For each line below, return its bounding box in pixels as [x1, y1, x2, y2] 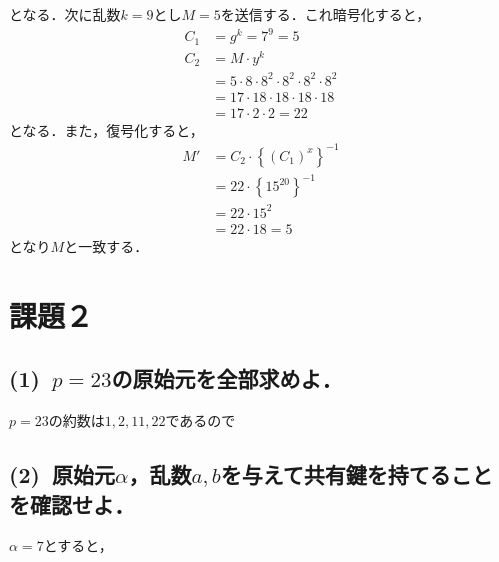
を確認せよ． [9, 488, 135, 519]
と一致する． [64, 235, 149, 256]
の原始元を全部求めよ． [111, 363, 343, 394]
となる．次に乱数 [9, 4, 121, 24]
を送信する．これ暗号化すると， [220, 4, 431, 24]
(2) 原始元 [9, 459, 115, 490]
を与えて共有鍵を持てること [220, 459, 493, 490]
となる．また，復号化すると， [9, 119, 204, 140]
